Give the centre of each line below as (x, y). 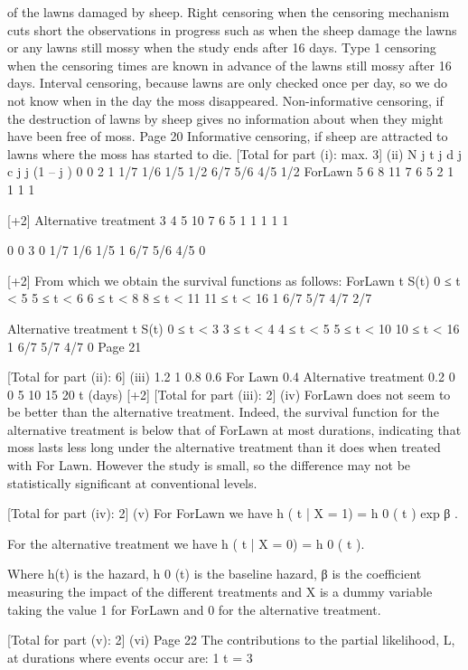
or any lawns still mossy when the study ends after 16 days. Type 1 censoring (222, 47)
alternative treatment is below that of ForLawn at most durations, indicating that (234, 429)
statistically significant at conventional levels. (132, 482)
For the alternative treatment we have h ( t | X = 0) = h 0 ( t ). (186, 543)
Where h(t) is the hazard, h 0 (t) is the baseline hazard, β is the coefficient (215, 574)
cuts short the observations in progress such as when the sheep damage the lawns (232, 29)
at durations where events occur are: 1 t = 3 (130, 657)
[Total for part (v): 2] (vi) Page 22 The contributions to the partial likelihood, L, (231, 640)
